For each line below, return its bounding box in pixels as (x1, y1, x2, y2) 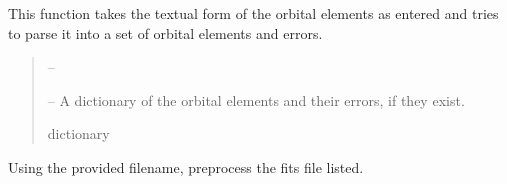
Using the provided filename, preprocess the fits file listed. (8, 156, 364, 177)
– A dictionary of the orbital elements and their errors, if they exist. (47, 89, 465, 110)
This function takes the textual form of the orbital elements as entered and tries (8, 3, 499, 23)
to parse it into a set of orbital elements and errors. (8, 22, 323, 43)
